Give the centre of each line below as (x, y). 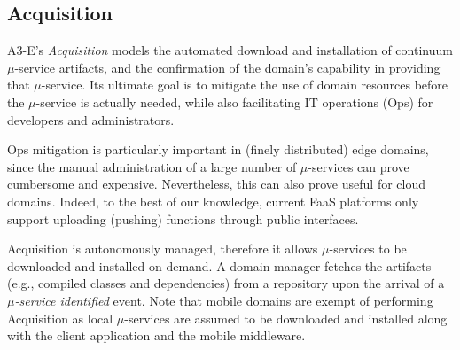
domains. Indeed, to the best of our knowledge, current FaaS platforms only (213, 201)
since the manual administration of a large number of (152, 166)
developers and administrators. (91, 119)
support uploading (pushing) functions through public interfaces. (183, 218)
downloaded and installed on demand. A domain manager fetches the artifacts (219, 265)
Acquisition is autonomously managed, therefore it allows (163, 249)
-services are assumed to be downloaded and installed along (286, 318)
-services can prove (359, 166)
